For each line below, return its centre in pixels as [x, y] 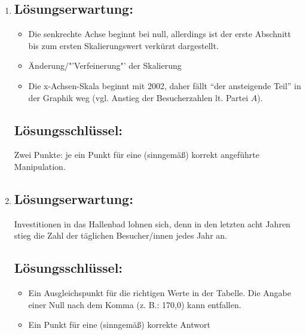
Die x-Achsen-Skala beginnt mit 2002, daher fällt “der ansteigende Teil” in [165, 85]
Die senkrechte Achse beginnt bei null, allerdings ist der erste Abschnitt [160, 34]
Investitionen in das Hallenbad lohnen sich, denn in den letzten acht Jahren [152, 223]
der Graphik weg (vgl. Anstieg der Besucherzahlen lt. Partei [138, 97]
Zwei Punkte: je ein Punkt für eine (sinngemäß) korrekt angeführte [137, 155]
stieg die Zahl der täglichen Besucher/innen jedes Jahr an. [120, 235]
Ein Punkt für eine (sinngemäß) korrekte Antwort [119, 325]
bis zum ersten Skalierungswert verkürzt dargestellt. [123, 45]
